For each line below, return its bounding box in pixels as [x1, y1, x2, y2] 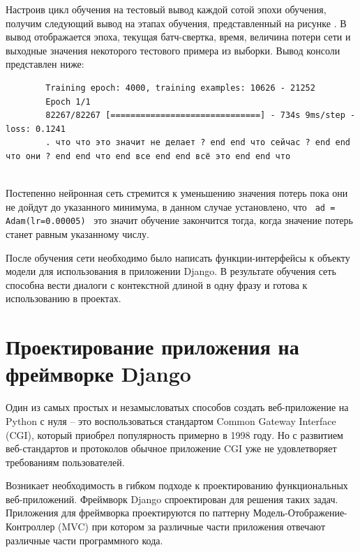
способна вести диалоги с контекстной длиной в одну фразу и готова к [6, 277, 308, 292]
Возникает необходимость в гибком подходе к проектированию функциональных [6, 478, 348, 493]
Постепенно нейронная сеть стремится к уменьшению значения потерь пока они [6, 186, 348, 200]
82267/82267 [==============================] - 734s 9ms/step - [45, 110, 356, 121]
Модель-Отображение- [253, 505, 347, 520]
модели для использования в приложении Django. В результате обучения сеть [6, 264, 336, 278]
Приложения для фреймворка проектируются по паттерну [6, 505, 250, 520]
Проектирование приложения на [6, 332, 299, 361]
